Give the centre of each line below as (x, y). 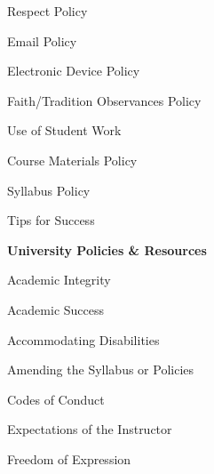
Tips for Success (51, 220)
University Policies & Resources (107, 249)
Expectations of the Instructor (90, 429)
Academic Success (56, 309)
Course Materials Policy (72, 160)
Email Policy (42, 40)
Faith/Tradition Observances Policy (104, 100)
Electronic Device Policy (74, 71)
